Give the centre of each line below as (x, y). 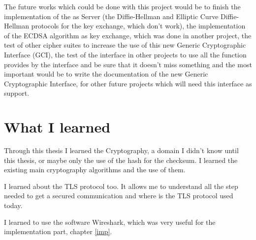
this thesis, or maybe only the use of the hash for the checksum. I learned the (121, 160)
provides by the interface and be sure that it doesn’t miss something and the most (128, 64)
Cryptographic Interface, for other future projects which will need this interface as (128, 83)
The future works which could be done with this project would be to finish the (122, 6)
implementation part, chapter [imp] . (58, 231)
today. (13, 205)
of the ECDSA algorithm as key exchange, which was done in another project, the (128, 35)
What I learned (57, 127)
